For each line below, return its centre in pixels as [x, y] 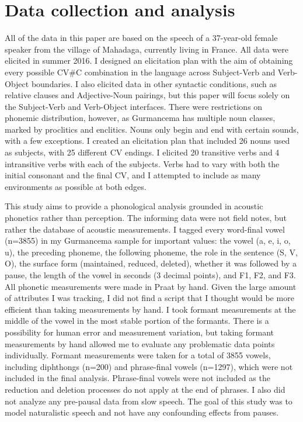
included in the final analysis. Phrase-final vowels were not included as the [137, 378]
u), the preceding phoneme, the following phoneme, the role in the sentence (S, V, [151, 252]
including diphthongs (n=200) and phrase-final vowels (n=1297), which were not [149, 366]
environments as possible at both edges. [76, 186]
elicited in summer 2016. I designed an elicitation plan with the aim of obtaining [149, 60]
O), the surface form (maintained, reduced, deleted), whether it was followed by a [151, 263]
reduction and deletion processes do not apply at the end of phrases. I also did [145, 389]
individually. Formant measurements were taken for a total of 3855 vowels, [138, 355]
